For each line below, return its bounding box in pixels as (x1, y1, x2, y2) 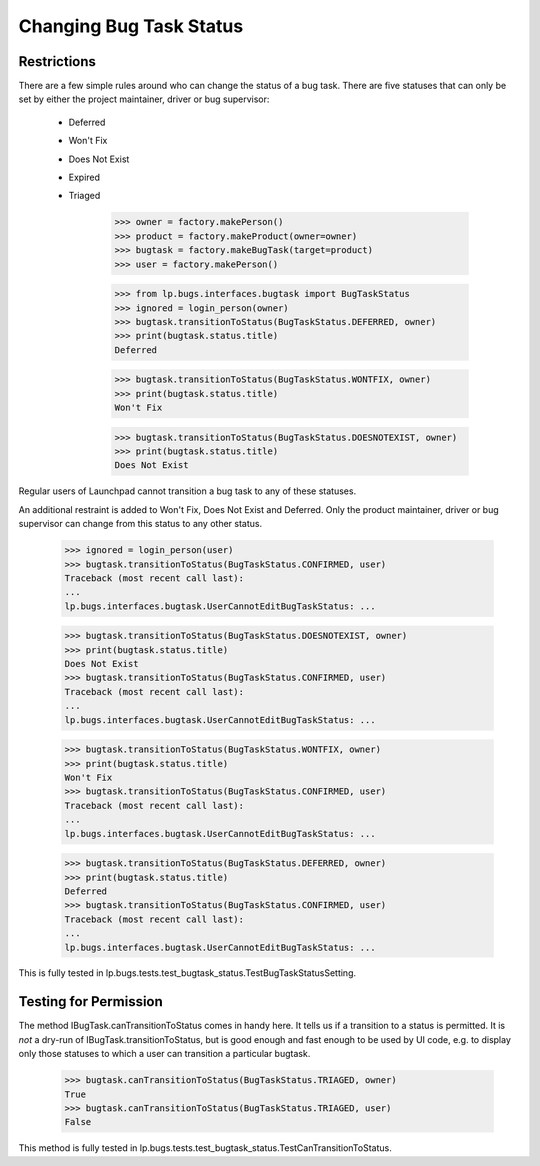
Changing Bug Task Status (18, 15, 244, 37)
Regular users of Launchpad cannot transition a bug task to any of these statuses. (18, 485, 357, 497)
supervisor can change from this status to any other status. (18, 518, 263, 530)
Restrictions (18, 53, 97, 70)
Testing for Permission (18, 993, 164, 1010)
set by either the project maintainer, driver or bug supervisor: (18, 93, 270, 105)
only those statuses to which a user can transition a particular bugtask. (18, 1048, 311, 1060)
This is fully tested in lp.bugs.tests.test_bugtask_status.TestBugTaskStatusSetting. (18, 967, 357, 979)
